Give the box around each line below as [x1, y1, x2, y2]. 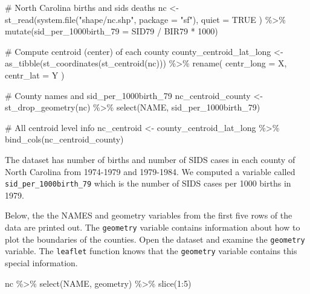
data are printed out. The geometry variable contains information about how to [5, 220, 300, 233]
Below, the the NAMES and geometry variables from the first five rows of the [5, 209, 292, 222]
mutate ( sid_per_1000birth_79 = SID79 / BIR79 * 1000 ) [5, 25, 218, 37]
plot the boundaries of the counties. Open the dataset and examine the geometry [5, 232, 305, 245]
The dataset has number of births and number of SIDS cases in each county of [5, 153, 295, 165]
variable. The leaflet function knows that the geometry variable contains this [5, 244, 297, 257]
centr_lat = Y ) [5, 68, 65, 81]
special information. [5, 256, 78, 269]
